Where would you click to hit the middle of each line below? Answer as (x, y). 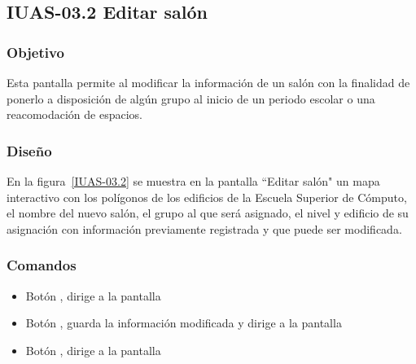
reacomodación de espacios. (75, 114)
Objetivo (35, 52)
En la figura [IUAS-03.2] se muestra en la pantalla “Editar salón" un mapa (193, 181)
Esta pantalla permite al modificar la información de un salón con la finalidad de (208, 82)
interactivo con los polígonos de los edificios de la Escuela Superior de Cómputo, (207, 197)
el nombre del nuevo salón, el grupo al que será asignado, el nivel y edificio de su (208, 213)
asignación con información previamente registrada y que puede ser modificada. (204, 228)
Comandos (42, 265)
